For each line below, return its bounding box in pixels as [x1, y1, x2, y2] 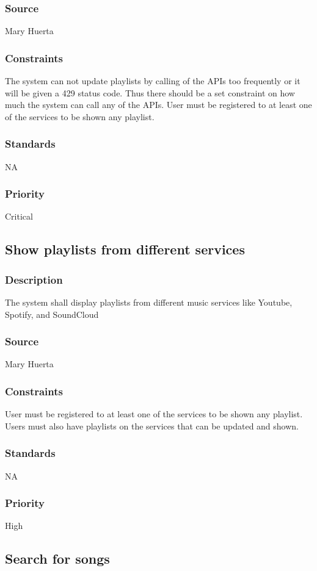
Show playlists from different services [5, 240, 245, 259]
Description [5, 271, 63, 287]
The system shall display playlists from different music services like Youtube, [5, 296, 293, 309]
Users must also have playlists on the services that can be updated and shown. [5, 419, 299, 432]
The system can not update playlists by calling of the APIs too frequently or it [5, 74, 301, 87]
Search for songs [5, 549, 110, 568]
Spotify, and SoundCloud [5, 307, 99, 320]
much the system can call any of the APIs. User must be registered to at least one [5, 98, 312, 111]
